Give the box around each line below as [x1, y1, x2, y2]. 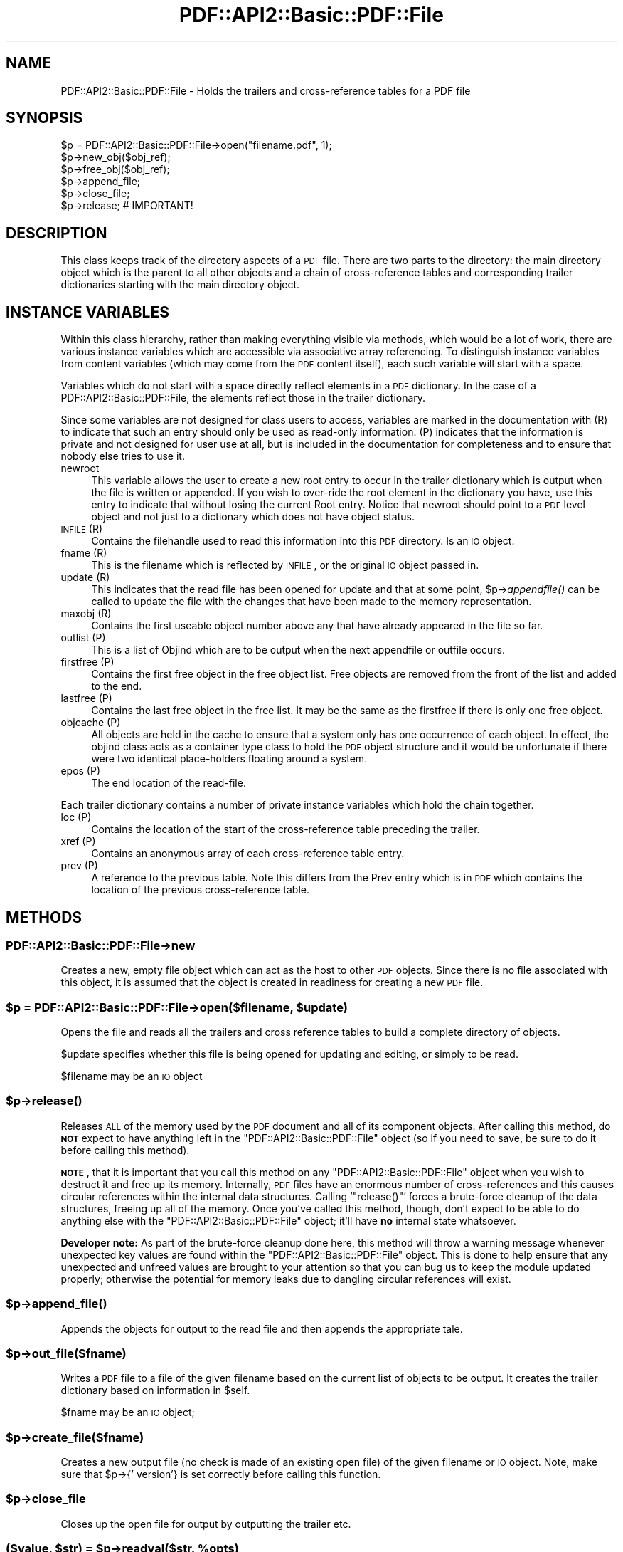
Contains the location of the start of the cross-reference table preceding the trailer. [91, 823, 480, 836]
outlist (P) [60, 631, 106, 644]
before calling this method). [60, 1143, 190, 1156]
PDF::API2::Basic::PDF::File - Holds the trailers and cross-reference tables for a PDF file [60, 84, 471, 97]
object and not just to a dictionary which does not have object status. [91, 510, 415, 523]
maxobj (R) [60, 607, 112, 620]
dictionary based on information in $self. [60, 1384, 250, 1397]
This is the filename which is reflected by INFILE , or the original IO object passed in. [91, 559, 479, 572]
